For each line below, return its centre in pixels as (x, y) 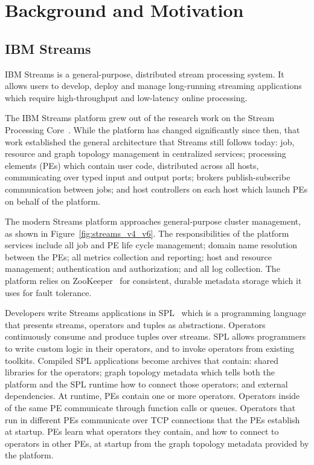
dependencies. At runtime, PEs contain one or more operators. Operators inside (152, 396)
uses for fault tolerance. (48, 292)
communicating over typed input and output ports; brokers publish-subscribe (148, 177)
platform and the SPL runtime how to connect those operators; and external (146, 384)
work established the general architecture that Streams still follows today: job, (150, 141)
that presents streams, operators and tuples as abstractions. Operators (135, 324)
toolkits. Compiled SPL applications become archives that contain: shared (142, 360)
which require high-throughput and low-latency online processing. (126, 97)
